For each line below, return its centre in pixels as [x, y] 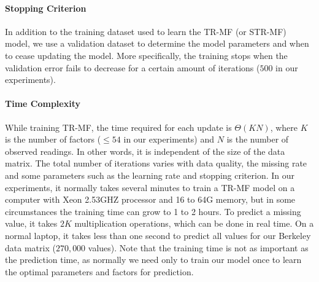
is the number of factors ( [53, 139]
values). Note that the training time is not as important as [198, 247]
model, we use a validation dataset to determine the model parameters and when [157, 43]
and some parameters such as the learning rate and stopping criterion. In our [150, 175]
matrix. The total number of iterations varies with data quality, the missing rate [156, 163]
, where [284, 127]
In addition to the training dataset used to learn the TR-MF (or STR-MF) [146, 31]
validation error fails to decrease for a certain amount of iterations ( [133, 67]
